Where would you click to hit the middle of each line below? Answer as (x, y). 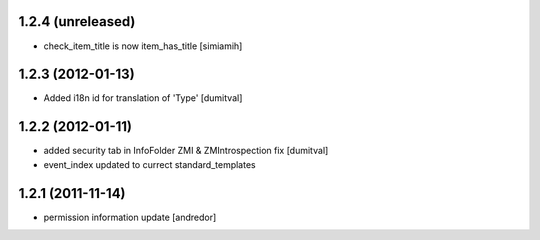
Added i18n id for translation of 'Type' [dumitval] (143, 98)
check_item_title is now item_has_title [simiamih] (143, 46)
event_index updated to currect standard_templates (149, 164)
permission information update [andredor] (130, 217)
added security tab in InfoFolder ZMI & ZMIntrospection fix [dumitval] (186, 151)
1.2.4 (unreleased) (77, 21)
